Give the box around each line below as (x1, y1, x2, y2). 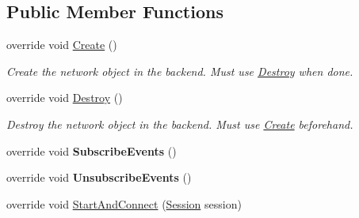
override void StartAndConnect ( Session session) (6, 195, 242, 212)
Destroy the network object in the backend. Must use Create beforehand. (6, 115, 353, 132)
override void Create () (6, 36, 117, 53)
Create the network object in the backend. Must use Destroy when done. (6, 62, 353, 79)
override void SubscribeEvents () (6, 142, 177, 159)
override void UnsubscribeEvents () (6, 169, 192, 186)
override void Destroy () (6, 89, 123, 106)
